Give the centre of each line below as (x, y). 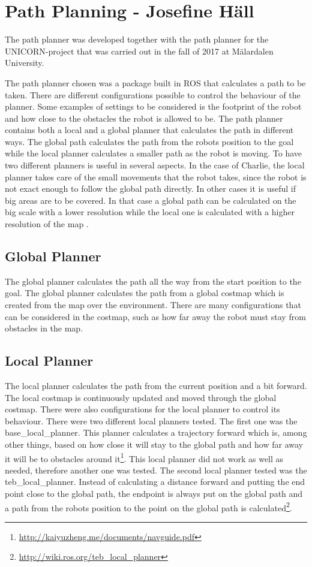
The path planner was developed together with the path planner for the (137, 39)
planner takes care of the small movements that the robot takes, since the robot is (156, 177)
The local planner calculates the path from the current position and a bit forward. (156, 385)
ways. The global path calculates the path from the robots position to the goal (149, 141)
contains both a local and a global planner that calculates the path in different (149, 130)
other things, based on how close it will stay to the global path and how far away (154, 444)
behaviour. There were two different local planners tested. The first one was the (151, 420)
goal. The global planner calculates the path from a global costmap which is (145, 293)
